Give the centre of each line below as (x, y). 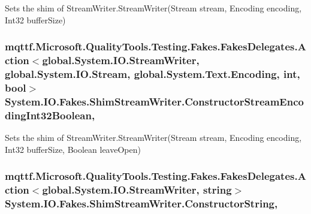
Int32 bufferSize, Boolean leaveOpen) (73, 149)
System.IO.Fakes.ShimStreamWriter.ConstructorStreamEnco (154, 101)
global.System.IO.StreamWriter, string (137, 190)
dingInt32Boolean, (50, 115)
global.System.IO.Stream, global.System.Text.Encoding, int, (153, 73)
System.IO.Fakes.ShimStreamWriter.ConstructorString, (141, 203)
